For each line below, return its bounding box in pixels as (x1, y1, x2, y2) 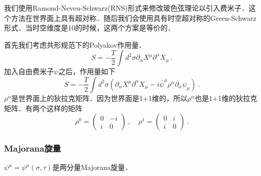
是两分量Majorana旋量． (52, 162, 132, 172)
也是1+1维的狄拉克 (194, 92, 257, 103)
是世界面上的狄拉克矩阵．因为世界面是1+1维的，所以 (11, 92, 188, 103)
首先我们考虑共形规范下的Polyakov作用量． (4, 39, 146, 50)
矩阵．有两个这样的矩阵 (4, 102, 82, 113)
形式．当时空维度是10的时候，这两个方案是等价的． (4, 22, 175, 33)
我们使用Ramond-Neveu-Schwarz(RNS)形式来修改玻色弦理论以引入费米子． (4, 3, 249, 13)
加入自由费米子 (4, 66, 54, 77)
